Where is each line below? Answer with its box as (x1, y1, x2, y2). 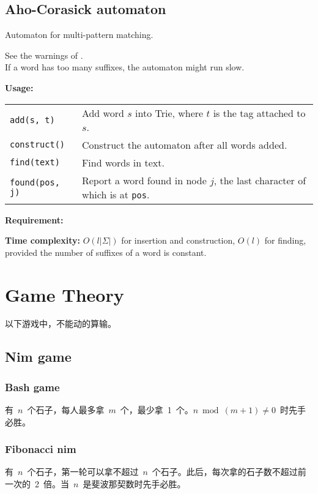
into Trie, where (135, 105, 204, 120)
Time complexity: (5, 234, 80, 247)
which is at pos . (81, 187, 150, 201)
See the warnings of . (5, 48, 83, 61)
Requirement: (5, 213, 64, 226)
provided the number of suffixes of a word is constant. (5, 245, 207, 258)
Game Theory (5, 282, 124, 307)
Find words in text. (81, 155, 165, 170)
